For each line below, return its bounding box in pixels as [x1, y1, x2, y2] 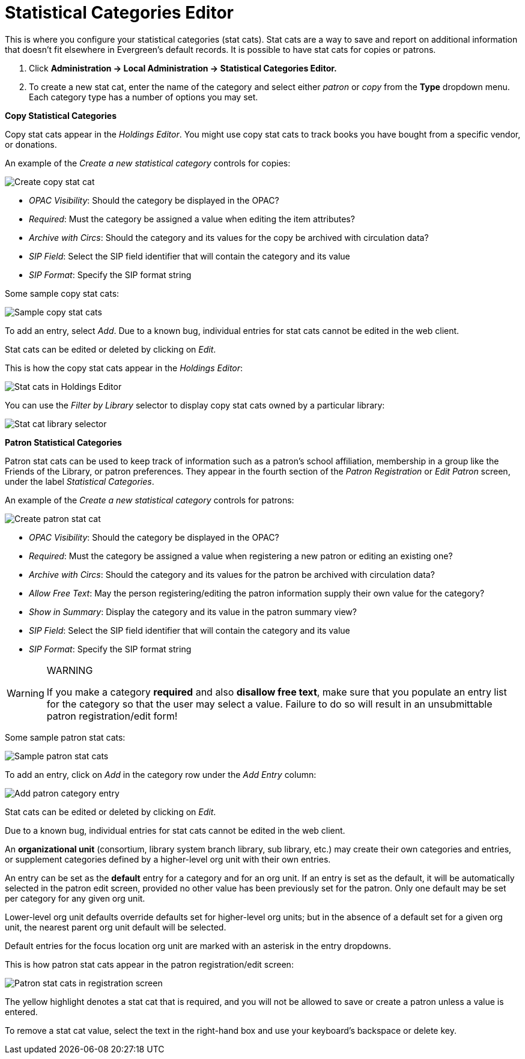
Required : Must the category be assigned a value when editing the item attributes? [29, 213, 355, 224]
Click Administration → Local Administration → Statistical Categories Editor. [29, 62, 337, 73]
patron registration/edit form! [46, 709, 178, 722]
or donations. [5, 139, 57, 150]
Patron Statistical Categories [5, 437, 122, 448]
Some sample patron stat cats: [5, 732, 126, 742]
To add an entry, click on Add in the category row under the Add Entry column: [5, 769, 317, 780]
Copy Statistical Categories [5, 110, 117, 121]
